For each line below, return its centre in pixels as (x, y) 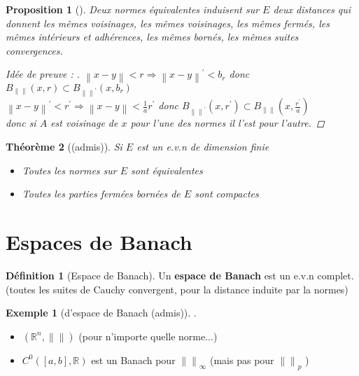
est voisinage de (84, 123)
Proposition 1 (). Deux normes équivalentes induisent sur (133, 9)
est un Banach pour (133, 360)
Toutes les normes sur (69, 170)
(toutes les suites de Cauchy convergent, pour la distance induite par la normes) (177, 289)
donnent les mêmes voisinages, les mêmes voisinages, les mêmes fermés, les (168, 23)
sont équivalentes (167, 170)
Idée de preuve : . (43, 74)
